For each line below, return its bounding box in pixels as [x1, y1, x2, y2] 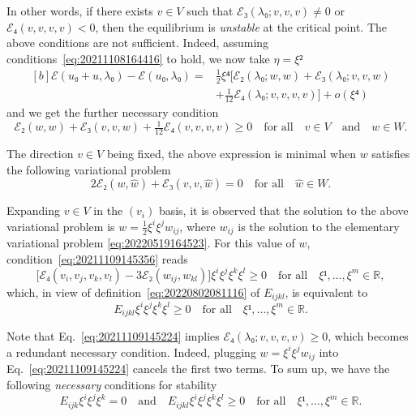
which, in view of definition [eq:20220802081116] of [6, 283, 260, 300]
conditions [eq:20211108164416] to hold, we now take [6, 49, 270, 66]
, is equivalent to [285, 283, 368, 300]
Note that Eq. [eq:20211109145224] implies [6, 328, 220, 345]
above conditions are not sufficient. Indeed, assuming [6, 34, 269, 51]
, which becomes [328, 328, 409, 345]
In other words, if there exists [6, 2, 153, 19]
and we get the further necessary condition [6, 104, 219, 121]
